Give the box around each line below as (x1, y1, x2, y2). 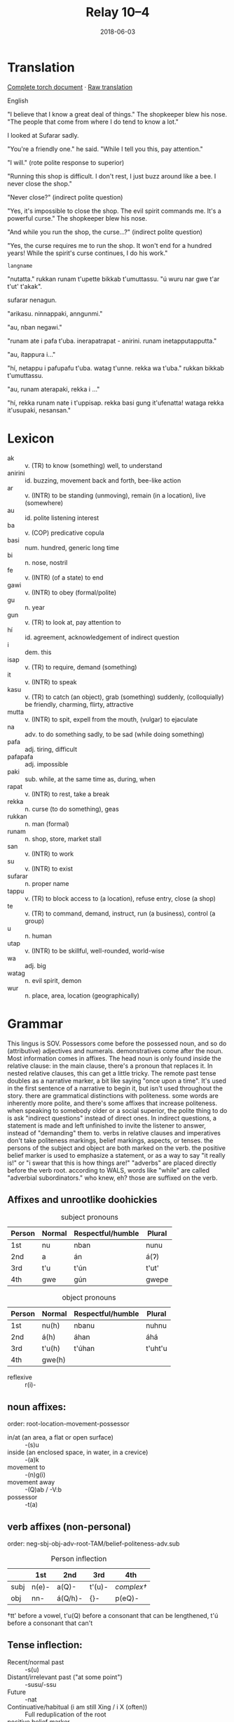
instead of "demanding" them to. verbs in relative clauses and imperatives (7, 1128, 221, 1137)
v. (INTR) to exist (25, 864, 74, 873)
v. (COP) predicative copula (25, 528, 105, 537)
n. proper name (25, 879, 69, 887)
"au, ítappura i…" (7, 350, 56, 358)
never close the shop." (7, 179, 72, 188)
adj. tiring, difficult (25, 745, 78, 753)
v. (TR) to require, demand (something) (25, 663, 137, 671)
